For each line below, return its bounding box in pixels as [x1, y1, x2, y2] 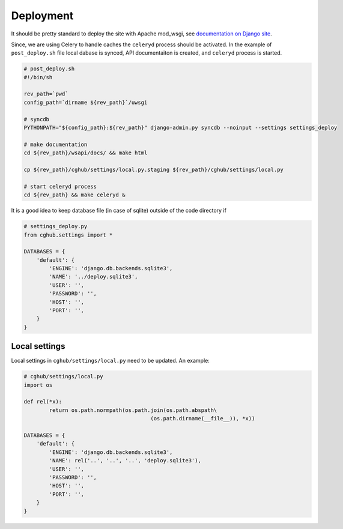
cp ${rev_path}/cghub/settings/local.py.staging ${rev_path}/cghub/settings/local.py [23, 166, 284, 173]
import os [23, 381, 53, 388]
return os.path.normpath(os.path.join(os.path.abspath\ [49, 407, 217, 414]
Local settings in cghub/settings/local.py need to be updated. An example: [11, 357, 210, 364]
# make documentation [23, 141, 88, 148]
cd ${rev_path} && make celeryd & [23, 192, 126, 198]
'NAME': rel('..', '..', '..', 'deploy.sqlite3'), [49, 457, 201, 464]
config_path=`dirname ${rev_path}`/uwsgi [23, 99, 148, 106]
